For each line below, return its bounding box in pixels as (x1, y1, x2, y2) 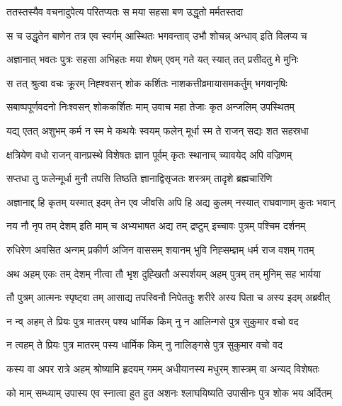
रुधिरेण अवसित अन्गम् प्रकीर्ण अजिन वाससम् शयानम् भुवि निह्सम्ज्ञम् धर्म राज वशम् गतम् (6, 242, 314, 256)
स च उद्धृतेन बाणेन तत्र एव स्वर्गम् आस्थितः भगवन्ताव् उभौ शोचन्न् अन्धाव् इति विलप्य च (6, 28, 307, 43)
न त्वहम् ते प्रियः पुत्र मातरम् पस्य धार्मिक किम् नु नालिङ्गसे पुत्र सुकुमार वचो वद (6, 337, 283, 352)
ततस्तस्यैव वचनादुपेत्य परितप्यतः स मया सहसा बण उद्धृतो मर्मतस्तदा (6, 4, 244, 18)
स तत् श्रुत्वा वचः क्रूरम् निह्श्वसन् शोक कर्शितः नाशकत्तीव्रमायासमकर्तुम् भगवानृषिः (6, 75, 287, 90)
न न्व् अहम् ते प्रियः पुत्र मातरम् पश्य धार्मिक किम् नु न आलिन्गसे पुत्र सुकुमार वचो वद (6, 313, 299, 328)
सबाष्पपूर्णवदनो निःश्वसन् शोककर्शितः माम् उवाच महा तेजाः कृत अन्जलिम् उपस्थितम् (6, 99, 295, 114)
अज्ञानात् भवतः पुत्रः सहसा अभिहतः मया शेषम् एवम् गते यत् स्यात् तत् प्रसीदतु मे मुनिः (6, 52, 299, 67)
